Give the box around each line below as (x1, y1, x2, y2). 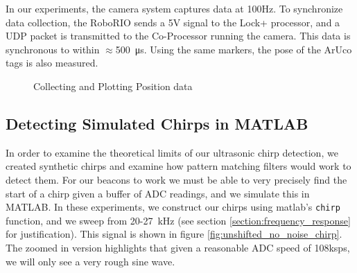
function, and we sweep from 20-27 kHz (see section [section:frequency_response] (6, 213, 351, 227)
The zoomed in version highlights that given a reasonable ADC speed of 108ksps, (6, 240, 350, 254)
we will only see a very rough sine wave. (6, 254, 175, 268)
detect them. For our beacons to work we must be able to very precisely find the (6, 172, 347, 186)
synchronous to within (6, 42, 100, 56)
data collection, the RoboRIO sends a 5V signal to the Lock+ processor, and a (6, 15, 340, 29)
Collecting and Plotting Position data (33, 78, 193, 93)
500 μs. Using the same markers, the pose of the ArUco (115, 42, 352, 56)
